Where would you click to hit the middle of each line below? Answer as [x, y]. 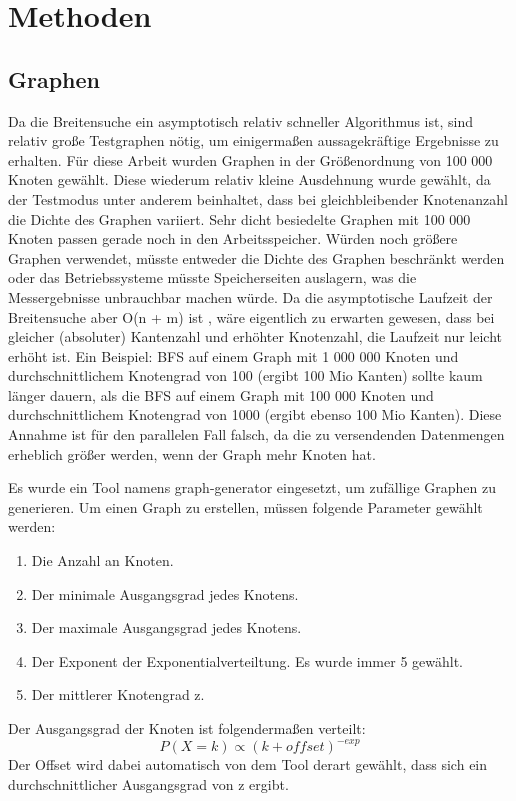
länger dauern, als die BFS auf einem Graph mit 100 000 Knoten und [221, 394]
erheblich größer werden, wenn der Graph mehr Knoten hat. [192, 453]
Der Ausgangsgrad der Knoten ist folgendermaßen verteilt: [187, 728]
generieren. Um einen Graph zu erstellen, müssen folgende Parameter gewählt [245, 506]
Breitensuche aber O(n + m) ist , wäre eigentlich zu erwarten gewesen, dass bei [251, 316]
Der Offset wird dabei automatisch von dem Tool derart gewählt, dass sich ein [248, 764]
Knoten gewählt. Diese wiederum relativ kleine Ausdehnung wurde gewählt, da [249, 179]
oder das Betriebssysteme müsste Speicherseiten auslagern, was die [212, 277]
